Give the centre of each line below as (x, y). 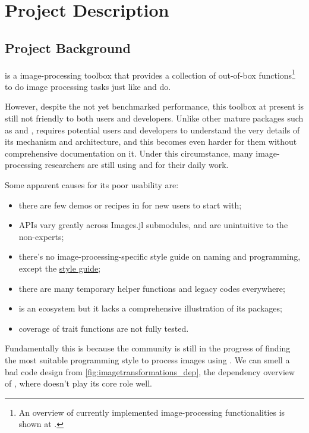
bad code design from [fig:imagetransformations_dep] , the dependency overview (150, 371)
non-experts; (41, 236)
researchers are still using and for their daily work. (137, 165)
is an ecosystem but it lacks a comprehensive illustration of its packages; (150, 308)
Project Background (68, 47)
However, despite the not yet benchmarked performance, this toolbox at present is (154, 106)
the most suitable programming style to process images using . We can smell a (147, 359)
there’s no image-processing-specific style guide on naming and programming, (160, 256)
